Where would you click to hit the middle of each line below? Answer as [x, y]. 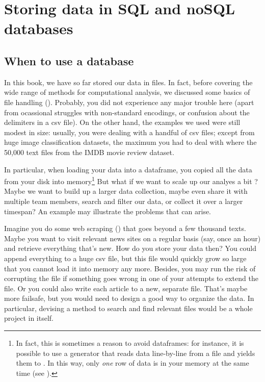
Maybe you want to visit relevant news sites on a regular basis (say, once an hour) [132, 238]
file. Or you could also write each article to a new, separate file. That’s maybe [126, 288]
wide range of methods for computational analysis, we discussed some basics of [127, 92]
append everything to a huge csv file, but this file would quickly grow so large [125, 258]
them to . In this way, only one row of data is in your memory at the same [132, 363]
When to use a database [69, 60]
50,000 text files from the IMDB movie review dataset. [89, 152]
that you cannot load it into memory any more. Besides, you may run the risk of [130, 268]
